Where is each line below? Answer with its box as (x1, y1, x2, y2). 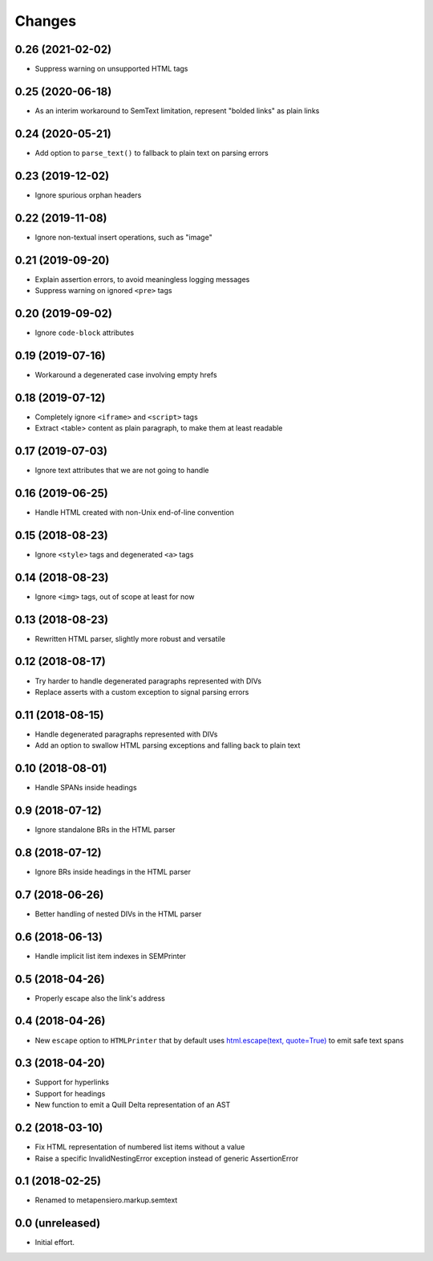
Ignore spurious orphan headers (34, 190, 142, 200)
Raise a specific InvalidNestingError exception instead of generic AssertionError (34, 1153, 299, 1163)
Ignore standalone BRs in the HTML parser (34, 825, 176, 835)
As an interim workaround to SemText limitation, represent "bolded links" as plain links (34, 105, 320, 116)
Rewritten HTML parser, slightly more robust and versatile (34, 634, 226, 643)
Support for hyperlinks (34, 1077, 110, 1088)
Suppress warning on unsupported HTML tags (34, 64, 188, 74)
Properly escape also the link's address (34, 993, 166, 1003)
